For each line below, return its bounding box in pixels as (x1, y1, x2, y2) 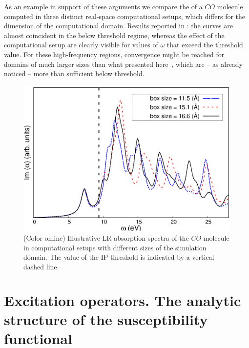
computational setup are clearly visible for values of (4, 40, 158, 50)
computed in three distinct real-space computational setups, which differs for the (4, 11, 246, 21)
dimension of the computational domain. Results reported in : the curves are (4, 20, 233, 31)
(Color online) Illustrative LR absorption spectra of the (23, 232, 189, 243)
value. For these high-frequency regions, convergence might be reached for (4, 49, 225, 59)
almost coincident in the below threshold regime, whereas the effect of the (4, 30, 225, 40)
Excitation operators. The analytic (4, 290, 241, 310)
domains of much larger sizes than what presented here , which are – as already (4, 59, 243, 69)
